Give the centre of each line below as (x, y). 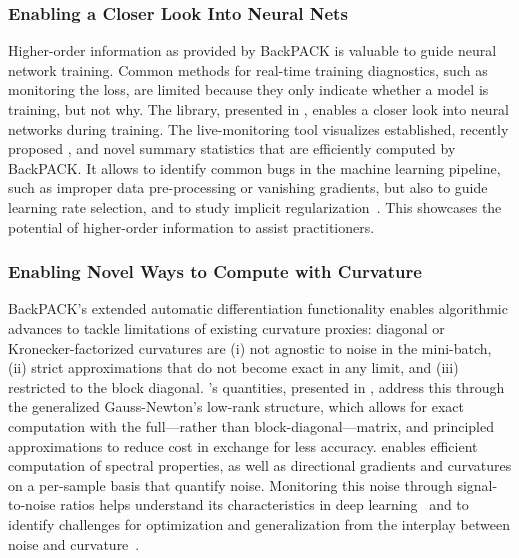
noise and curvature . (74, 543)
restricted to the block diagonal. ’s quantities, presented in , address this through (256, 386)
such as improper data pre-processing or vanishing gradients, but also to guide (248, 187)
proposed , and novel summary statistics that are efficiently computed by (232, 148)
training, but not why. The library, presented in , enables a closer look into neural (259, 109)
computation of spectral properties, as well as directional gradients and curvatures (260, 465)
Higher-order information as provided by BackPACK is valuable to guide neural (252, 50)
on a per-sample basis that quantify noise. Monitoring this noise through (230, 484)
